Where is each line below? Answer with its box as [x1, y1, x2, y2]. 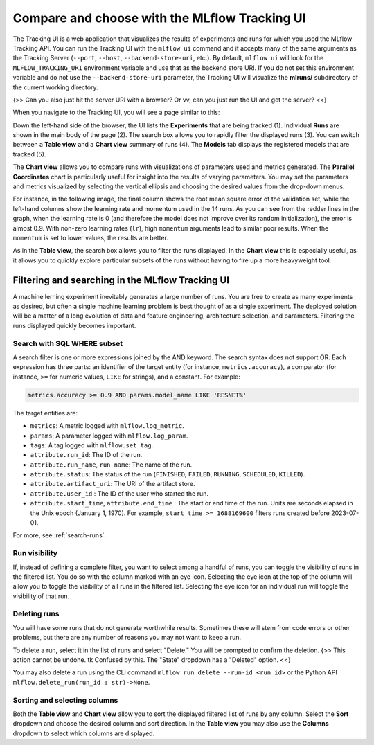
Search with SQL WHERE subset [12, 339, 123, 348]
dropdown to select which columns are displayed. [12, 729, 155, 737]
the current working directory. [12, 83, 98, 91]
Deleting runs [12, 609, 60, 619]
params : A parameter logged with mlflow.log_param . [30, 431, 188, 440]
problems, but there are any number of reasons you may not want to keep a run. [12, 634, 242, 642]
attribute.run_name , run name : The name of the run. [30, 460, 193, 469]
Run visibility [12, 548, 58, 558]
